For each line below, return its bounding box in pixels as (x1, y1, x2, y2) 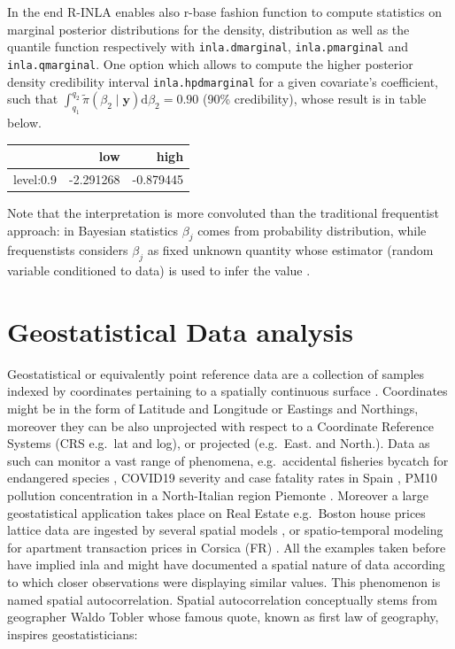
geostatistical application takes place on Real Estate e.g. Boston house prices (7, 503, 426, 522)
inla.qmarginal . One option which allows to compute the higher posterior (7, 54, 413, 73)
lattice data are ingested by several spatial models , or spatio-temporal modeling (7, 521, 443, 539)
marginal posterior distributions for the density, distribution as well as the (7, 19, 410, 38)
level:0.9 (13, 169, 57, 188)
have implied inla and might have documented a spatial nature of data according (7, 555, 445, 574)
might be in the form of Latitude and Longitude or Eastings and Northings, (7, 399, 419, 418)
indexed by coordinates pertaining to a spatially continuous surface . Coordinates (7, 382, 448, 400)
